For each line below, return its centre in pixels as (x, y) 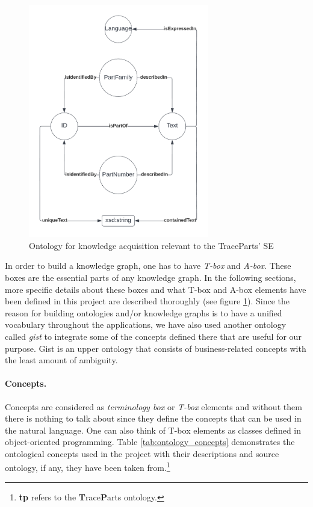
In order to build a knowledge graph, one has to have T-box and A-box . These (148, 266)
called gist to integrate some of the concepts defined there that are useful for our (153, 336)
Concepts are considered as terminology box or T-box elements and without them (153, 406)
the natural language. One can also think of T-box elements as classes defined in (153, 430)
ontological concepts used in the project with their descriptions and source (142, 453)
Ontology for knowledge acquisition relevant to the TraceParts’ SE (151, 245)
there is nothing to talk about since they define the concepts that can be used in (153, 418)
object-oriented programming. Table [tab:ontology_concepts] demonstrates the (150, 442)
